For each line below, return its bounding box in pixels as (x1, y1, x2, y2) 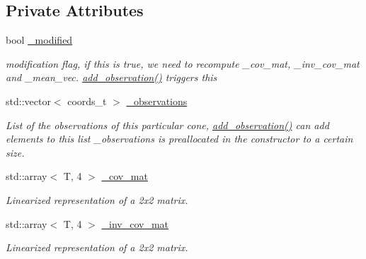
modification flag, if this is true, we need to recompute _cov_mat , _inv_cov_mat (6, 56, 360, 71)
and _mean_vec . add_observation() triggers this (6, 70, 217, 85)
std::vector (6, 93, 51, 108)
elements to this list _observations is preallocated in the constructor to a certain (6, 131, 353, 146)
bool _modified (6, 32, 73, 47)
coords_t (67, 93, 107, 108)
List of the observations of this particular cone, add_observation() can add (6, 117, 329, 132)
